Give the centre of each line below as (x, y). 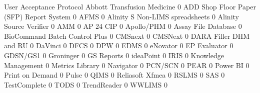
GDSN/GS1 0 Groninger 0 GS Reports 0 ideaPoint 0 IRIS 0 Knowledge (114, 55)
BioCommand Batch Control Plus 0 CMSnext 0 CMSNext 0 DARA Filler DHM (127, 36)
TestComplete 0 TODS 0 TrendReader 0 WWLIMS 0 (86, 84)
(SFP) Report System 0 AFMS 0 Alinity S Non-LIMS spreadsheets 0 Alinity (121, 16)
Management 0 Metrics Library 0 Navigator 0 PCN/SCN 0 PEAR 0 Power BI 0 (127, 65)
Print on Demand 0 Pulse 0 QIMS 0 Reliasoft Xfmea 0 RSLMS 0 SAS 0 (114, 75)
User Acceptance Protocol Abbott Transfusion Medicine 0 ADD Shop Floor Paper (130, 6)
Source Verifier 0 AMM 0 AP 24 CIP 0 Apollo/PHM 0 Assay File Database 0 (123, 26)
